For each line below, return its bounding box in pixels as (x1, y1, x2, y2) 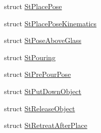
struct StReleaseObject (4, 103, 75, 113)
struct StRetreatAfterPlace (4, 120, 87, 130)
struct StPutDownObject (4, 85, 81, 96)
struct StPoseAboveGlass (4, 35, 82, 46)
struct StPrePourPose (4, 69, 71, 79)
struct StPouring (4, 52, 56, 62)
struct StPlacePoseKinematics (4, 18, 97, 28)
